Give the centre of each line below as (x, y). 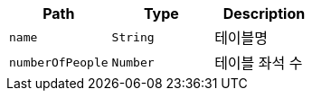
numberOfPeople (59, 62)
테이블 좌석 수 (259, 63)
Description (264, 13)
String (133, 37)
